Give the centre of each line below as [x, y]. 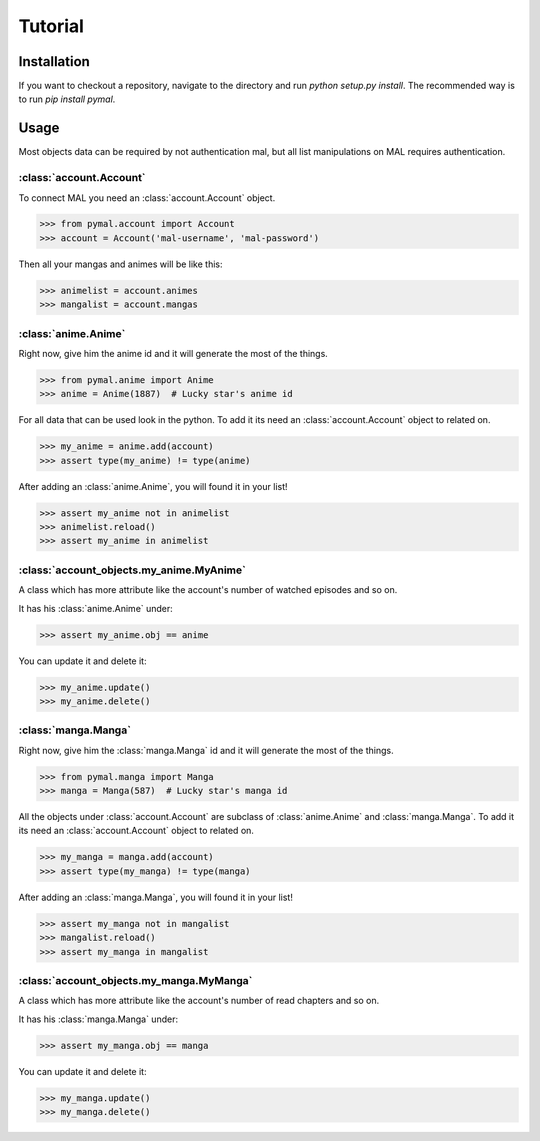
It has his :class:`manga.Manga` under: [98, 1019]
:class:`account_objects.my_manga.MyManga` [135, 980]
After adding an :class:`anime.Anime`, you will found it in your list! [153, 486]
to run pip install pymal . [67, 99]
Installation [54, 61]
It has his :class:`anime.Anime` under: [96, 608]
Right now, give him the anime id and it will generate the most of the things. [173, 353]
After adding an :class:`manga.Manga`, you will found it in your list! [156, 897]
